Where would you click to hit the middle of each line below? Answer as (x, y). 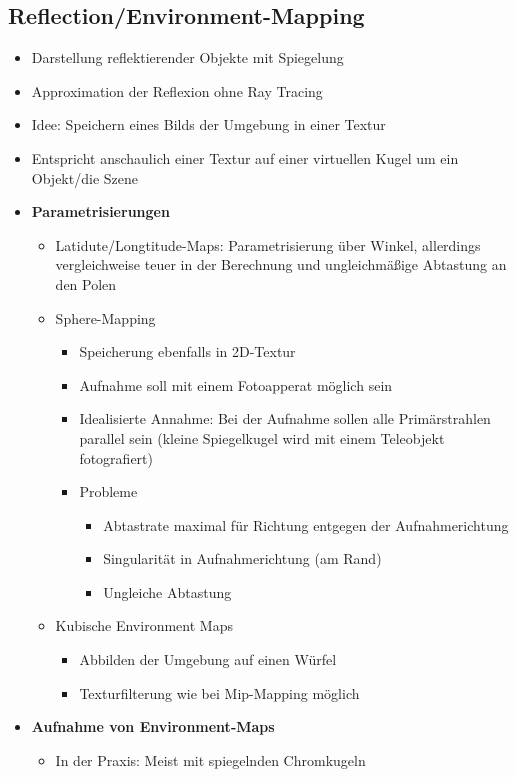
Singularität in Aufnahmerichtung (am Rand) (242, 558)
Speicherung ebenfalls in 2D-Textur (187, 351)
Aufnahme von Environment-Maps (153, 726)
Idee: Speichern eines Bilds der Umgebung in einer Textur (208, 124)
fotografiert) (116, 457)
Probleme (108, 491)
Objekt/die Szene (84, 177)
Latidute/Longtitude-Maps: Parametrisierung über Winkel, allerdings (268, 244)
